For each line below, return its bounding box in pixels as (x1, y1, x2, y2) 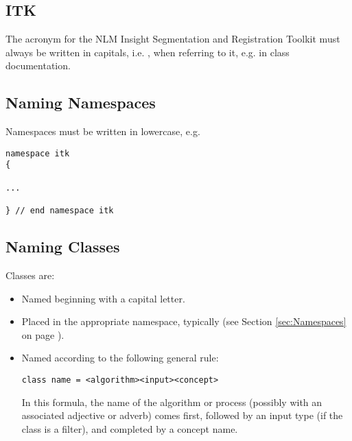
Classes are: (5, 267, 55, 282)
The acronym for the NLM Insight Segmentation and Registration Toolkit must (5, 32, 340, 46)
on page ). (21, 327, 64, 342)
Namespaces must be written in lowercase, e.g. (5, 124, 200, 139)
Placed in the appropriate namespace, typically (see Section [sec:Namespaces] (21, 314, 347, 329)
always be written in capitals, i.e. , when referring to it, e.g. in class (5, 45, 290, 59)
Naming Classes (5, 236, 120, 257)
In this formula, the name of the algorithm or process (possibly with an (21, 394, 322, 409)
